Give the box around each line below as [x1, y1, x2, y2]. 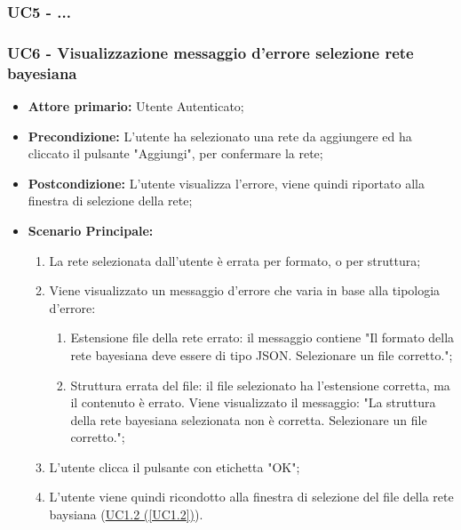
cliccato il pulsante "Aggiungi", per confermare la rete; [28, 144, 323, 163]
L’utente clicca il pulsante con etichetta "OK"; [49, 457, 300, 476]
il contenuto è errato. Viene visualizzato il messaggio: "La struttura [70, 393, 436, 412]
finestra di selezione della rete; [28, 191, 193, 210]
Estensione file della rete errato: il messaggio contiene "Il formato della [70, 328, 455, 347]
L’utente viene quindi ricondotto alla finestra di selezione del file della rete [49, 487, 454, 506]
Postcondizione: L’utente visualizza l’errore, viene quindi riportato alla [28, 173, 425, 192]
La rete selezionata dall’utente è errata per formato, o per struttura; [49, 251, 421, 269]
